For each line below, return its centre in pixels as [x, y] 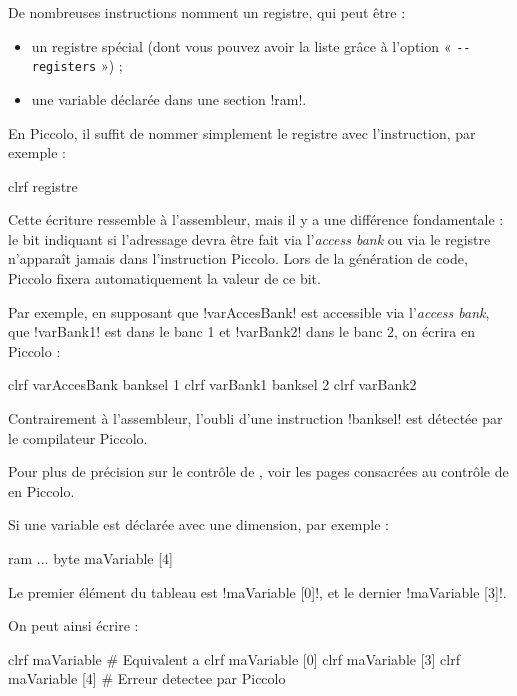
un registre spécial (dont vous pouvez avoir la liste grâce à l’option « [241, 45]
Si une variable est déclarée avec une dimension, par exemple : [198, 524]
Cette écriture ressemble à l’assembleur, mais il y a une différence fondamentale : [256, 219]
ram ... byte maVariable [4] [90, 558]
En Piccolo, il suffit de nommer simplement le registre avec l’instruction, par [242, 132]
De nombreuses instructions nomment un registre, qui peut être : [207, 12]
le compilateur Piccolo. [78, 437]
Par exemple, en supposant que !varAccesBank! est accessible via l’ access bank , [249, 311]
